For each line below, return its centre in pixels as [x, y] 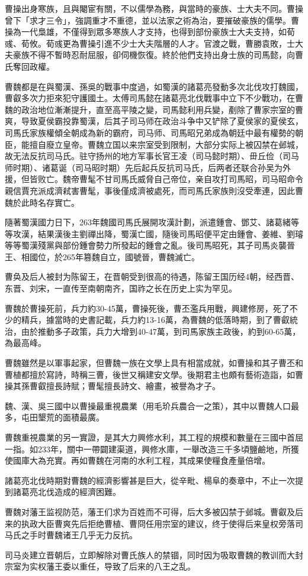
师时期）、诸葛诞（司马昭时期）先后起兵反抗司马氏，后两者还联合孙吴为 [144, 167]
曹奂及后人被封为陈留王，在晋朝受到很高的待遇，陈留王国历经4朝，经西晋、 [152, 276]
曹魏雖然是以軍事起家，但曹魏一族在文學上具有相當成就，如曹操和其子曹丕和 [154, 363]
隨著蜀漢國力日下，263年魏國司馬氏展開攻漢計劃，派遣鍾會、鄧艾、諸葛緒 [148, 222]
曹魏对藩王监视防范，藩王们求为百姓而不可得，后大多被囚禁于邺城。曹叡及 [150, 511]
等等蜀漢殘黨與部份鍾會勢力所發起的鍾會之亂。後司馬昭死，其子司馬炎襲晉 [150, 245]
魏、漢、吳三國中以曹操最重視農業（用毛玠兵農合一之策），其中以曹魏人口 [148, 405]
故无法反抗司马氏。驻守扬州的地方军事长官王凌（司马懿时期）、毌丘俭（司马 [152, 156]
